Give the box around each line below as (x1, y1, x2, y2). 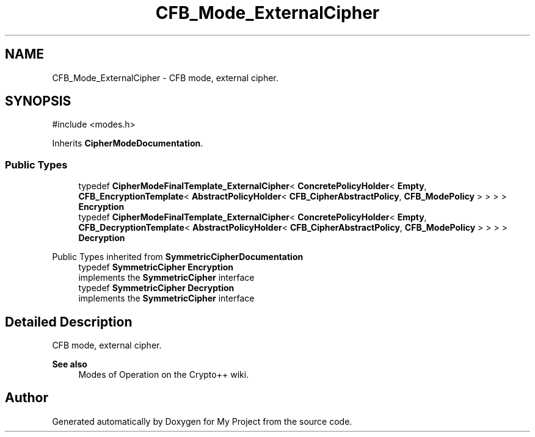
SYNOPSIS (5, 93, 71, 109)
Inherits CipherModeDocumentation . (52, 138, 203, 149)
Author (5, 390, 48, 406)
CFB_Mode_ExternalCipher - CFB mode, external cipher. (52, 72, 278, 83)
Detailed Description (5, 314, 133, 330)
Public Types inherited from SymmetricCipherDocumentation (52, 251, 304, 262)
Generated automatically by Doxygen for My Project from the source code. (52, 416, 352, 427)
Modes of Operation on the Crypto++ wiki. (78, 369, 249, 380)
